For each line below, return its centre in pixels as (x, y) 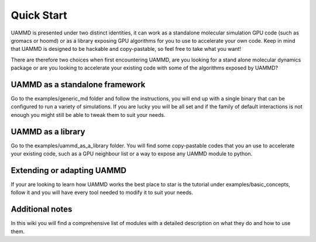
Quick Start (39, 15)
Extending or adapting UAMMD (69, 170)
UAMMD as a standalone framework (78, 84)
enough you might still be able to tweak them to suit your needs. (88, 115)
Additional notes (42, 210)
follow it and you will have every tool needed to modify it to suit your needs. (102, 192)
